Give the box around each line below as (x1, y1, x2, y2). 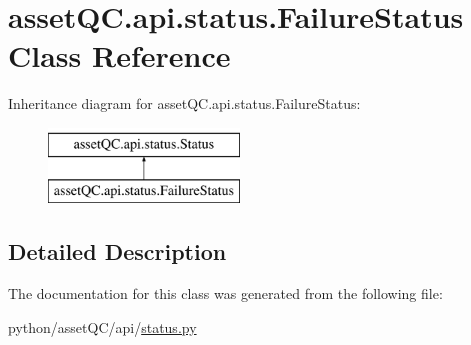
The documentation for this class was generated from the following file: (8, 283, 443, 304)
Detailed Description (8, 236, 227, 267)
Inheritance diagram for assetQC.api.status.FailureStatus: (8, 93, 361, 114)
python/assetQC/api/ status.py (8, 316, 197, 337)
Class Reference (8, 35, 231, 76)
